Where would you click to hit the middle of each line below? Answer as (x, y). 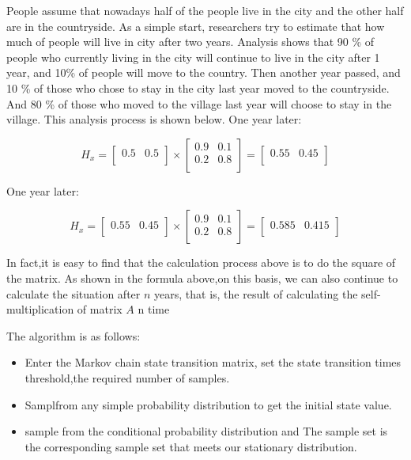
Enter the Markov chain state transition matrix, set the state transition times (213, 362)
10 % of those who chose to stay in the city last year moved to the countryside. (198, 87)
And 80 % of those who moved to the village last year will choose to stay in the (199, 103)
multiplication (40, 309)
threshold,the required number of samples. (127, 377)
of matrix (100, 309)
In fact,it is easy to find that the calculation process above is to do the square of (201, 262)
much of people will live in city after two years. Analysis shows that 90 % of (190, 42)
